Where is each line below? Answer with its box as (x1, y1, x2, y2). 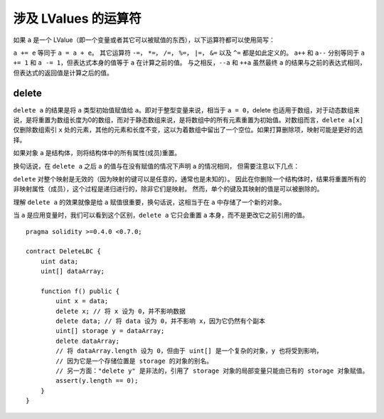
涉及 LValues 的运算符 (13, 11, 142, 26)
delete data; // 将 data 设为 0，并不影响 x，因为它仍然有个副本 (55, 317, 266, 325)
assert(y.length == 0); (55, 377, 139, 385)
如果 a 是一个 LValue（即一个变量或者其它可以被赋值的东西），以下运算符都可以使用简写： (13, 36, 275, 44)
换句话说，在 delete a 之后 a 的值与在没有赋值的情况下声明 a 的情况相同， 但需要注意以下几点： (13, 161, 300, 170)
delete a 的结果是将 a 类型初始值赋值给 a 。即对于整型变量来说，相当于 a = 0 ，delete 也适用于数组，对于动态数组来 (13, 105, 360, 114)
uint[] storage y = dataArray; (55, 327, 165, 335)
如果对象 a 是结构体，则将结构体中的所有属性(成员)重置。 (13, 149, 181, 157)
